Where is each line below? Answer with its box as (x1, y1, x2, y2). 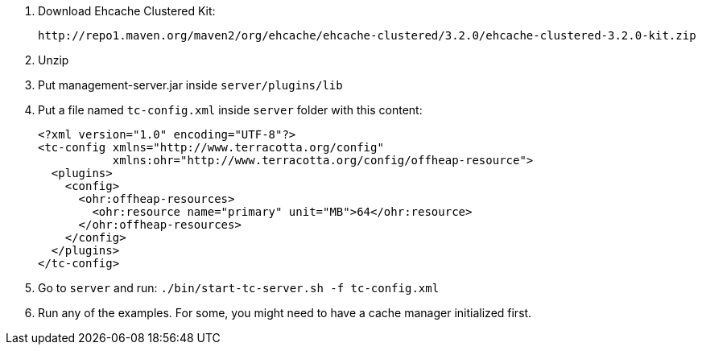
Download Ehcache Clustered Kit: (38, 4, 216, 18)
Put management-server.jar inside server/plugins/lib (38, 78, 343, 92)
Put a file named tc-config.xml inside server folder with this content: (38, 103, 423, 117)
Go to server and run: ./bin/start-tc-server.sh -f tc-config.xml (38, 281, 440, 295)
